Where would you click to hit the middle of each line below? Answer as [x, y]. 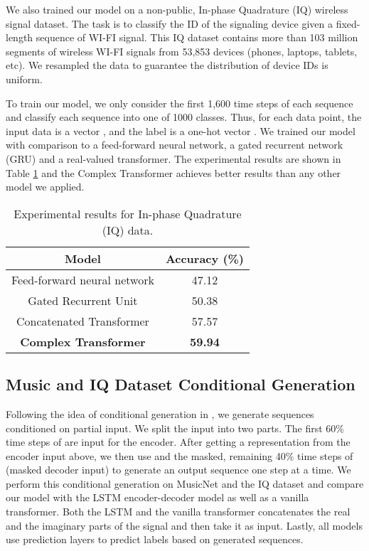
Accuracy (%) [205, 258]
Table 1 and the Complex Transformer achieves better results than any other [173, 172]
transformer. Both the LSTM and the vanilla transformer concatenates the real [178, 512]
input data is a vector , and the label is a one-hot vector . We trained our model [181, 130]
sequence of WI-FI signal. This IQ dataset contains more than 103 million [197, 37]
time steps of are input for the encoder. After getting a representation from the [178, 442]
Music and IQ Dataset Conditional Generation [181, 384]
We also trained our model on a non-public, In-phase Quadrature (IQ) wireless [177, 9]
